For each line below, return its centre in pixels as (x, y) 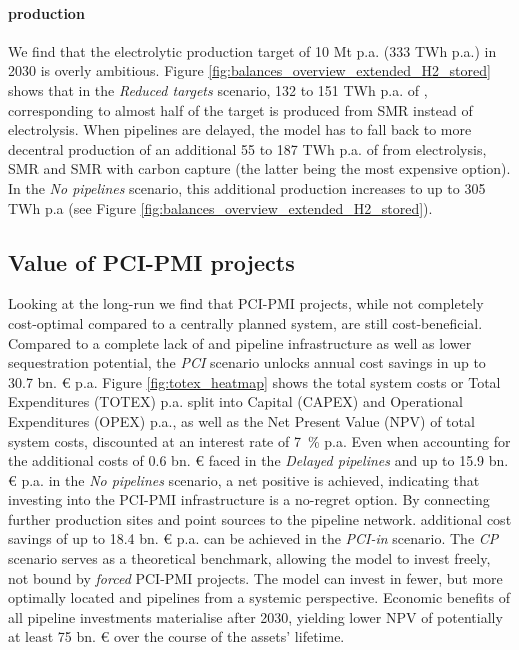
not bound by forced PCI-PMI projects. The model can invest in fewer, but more (255, 577)
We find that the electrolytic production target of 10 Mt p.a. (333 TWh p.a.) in (252, 50)
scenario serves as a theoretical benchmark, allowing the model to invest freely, (249, 558)
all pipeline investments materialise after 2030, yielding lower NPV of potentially (255, 616)
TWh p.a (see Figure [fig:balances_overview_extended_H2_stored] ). (220, 207)
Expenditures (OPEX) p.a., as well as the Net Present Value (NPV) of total (241, 420)
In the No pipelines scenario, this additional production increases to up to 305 (247, 187)
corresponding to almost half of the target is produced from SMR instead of (240, 109)
